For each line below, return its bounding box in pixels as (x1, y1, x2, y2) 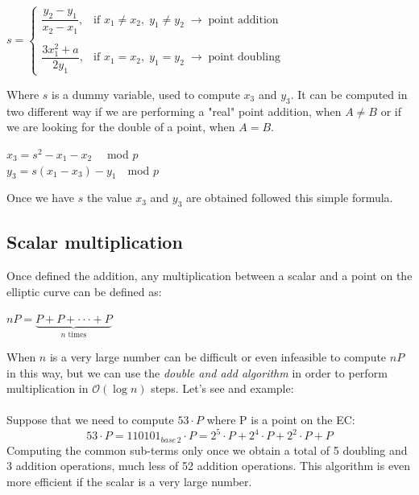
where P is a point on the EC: (206, 411, 355, 428)
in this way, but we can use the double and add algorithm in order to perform (6, 364, 388, 381)
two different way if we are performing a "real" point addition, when (6, 102, 342, 119)
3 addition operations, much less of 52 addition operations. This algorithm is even (6, 457, 411, 474)
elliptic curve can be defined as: (6, 283, 162, 299)
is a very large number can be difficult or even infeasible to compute (49, 348, 387, 365)
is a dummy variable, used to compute (52, 85, 240, 102)
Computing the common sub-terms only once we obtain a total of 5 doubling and (6, 441, 408, 458)
